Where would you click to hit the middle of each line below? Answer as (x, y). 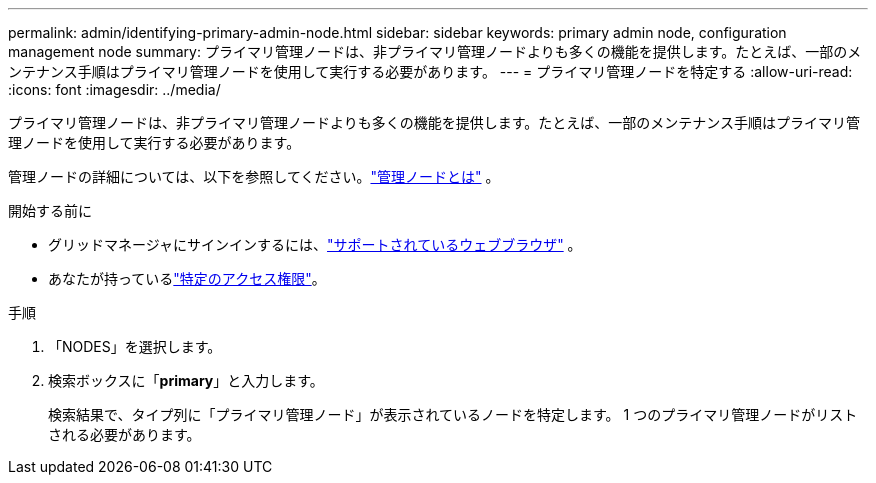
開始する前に (50, 210)
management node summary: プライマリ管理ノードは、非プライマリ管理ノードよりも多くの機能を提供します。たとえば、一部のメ (435, 51)
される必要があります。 (124, 434)
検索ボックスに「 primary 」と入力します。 (186, 380)
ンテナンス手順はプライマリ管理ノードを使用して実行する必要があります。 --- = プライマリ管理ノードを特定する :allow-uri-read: (430, 71)
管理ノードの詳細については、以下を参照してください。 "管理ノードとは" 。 (254, 176)
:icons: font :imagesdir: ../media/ (114, 89)
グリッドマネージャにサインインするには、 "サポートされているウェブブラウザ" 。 (315, 244)
